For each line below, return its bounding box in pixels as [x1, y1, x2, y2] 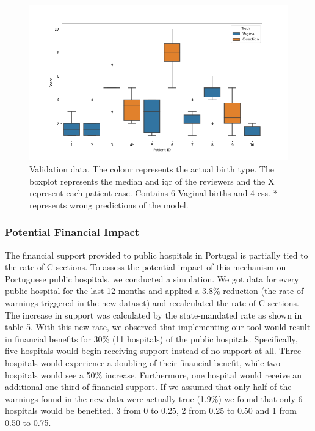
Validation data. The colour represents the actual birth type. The [29, 162, 274, 175]
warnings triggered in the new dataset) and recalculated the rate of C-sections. [5, 296, 299, 309]
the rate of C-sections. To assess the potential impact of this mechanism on [5, 260, 286, 273]
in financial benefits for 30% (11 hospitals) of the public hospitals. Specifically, [5, 332, 298, 345]
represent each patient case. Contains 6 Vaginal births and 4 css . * [29, 186, 278, 199]
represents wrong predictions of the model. [29, 198, 189, 211]
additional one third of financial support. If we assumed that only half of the [5, 380, 292, 393]
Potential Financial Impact [5, 224, 140, 240]
